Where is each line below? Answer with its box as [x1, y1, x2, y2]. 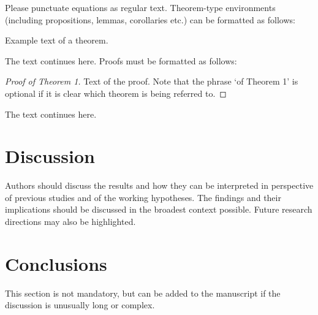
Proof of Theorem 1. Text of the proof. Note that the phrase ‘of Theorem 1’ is [5, 75, 298, 88]
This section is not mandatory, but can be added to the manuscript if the [5, 286, 281, 299]
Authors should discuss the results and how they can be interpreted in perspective [5, 179, 314, 192]
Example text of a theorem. [5, 34, 108, 47]
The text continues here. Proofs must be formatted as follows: [5, 54, 237, 67]
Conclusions [5, 251, 107, 276]
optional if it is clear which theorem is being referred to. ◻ [5, 86, 227, 99]
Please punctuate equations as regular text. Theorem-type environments [5, 1, 276, 13]
